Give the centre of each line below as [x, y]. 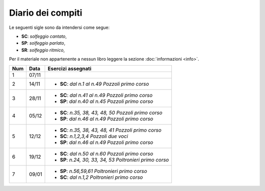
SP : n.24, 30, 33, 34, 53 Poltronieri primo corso [114, 160]
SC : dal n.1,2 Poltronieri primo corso [101, 177]
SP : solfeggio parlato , [43, 43]
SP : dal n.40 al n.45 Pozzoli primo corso [106, 101]
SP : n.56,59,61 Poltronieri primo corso [103, 171]
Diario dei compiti [46, 13]
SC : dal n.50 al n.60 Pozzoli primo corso [106, 153]
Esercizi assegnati [69, 69]
